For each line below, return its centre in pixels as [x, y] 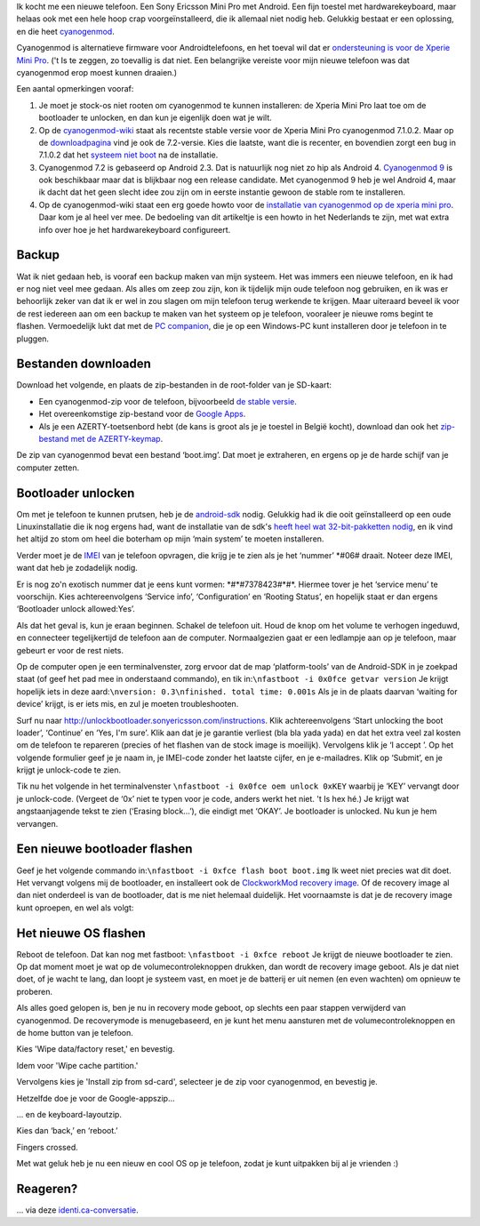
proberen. [35, 991]
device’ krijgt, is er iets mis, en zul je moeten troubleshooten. [128, 704]
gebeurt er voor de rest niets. [70, 650]
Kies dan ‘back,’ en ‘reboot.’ [67, 1131]
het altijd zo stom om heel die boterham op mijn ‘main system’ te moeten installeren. [170, 539]
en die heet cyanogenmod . [65, 31]
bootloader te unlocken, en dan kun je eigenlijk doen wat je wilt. [156, 118]
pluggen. [32, 339]
